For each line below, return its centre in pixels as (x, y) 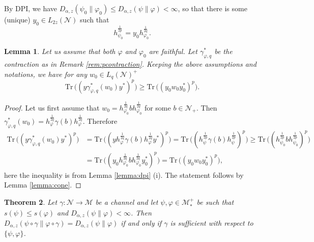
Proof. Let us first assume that (52, 107)
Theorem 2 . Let (31, 202)
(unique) (17, 19)
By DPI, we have (31, 8)
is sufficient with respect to (212, 222)
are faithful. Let (173, 51)
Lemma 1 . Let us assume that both (60, 51)
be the (223, 51)
